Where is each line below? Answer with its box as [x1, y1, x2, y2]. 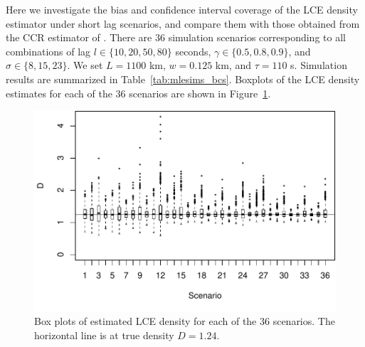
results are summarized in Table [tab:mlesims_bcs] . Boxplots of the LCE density [6, 71, 360, 86]
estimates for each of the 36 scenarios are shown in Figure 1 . [6, 85, 271, 100]
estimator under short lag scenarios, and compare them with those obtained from [6, 16, 360, 31]
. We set [67, 58, 103, 73]
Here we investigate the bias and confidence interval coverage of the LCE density [6, 2, 358, 16]
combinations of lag [6, 43, 91, 58]
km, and [215, 58, 251, 73]
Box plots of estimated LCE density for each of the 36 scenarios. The [34, 314, 335, 329]
